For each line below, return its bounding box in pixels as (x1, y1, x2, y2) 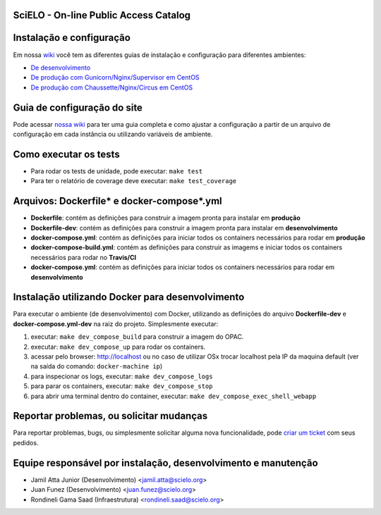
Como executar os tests (13, 148, 120, 160)
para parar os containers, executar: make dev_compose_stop (30, 382, 213, 390)
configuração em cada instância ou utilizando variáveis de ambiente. (13, 130, 213, 138)
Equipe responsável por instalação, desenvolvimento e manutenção (13, 457, 318, 469)
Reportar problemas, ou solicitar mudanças (13, 410, 208, 422)
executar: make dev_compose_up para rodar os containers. (30, 342, 206, 351)
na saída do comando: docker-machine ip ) (30, 362, 163, 371)
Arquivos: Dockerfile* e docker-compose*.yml (13, 195, 222, 207)
